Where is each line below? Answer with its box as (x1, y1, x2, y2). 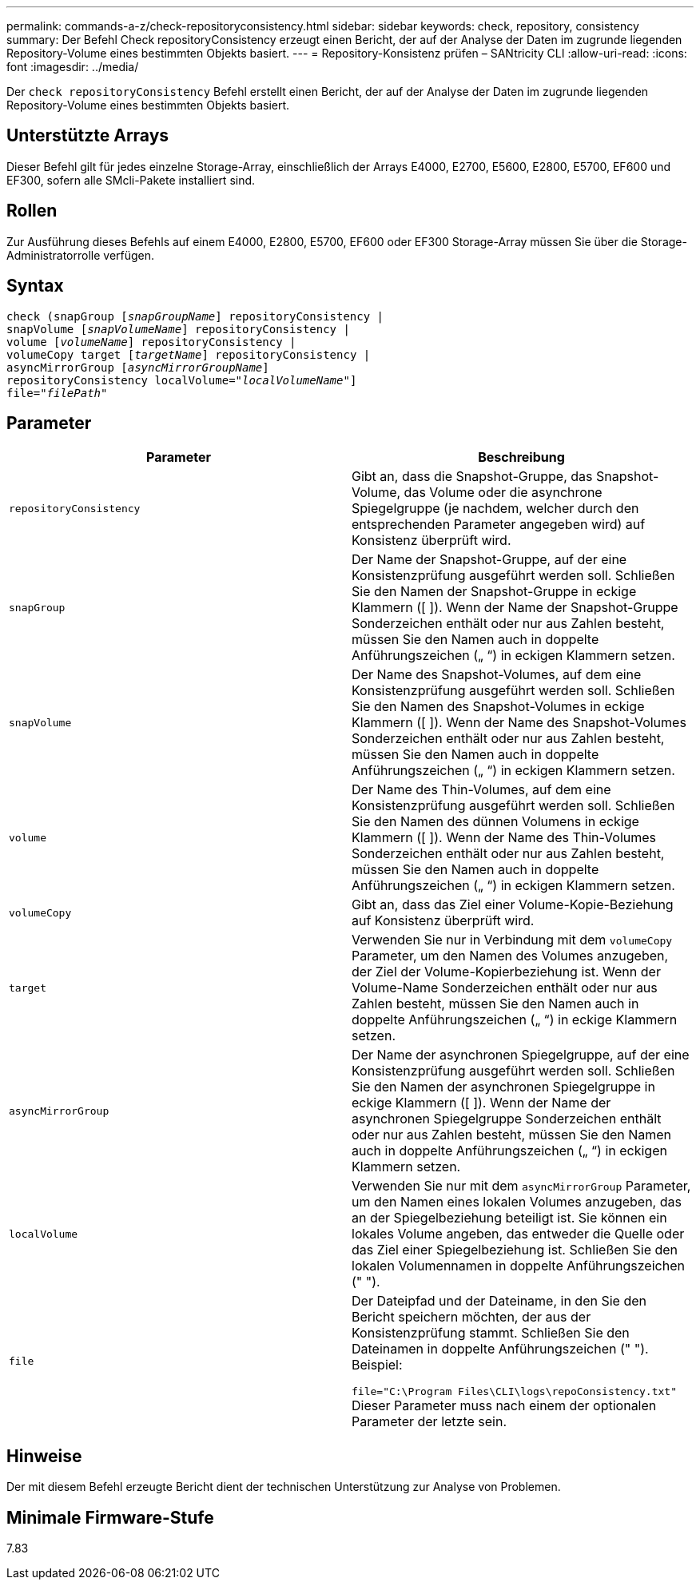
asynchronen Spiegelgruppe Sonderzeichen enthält (352, 1111, 662, 1127)
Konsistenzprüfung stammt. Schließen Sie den (352, 1325, 630, 1342)
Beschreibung (478, 449, 565, 466)
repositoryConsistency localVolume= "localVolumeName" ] (6, 373, 357, 387)
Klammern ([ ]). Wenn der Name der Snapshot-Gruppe (352, 599, 678, 616)
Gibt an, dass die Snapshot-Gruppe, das (352, 468, 593, 485)
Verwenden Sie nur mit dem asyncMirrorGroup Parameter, (352, 1178, 691, 1194)
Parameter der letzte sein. (352, 1413, 507, 1430)
